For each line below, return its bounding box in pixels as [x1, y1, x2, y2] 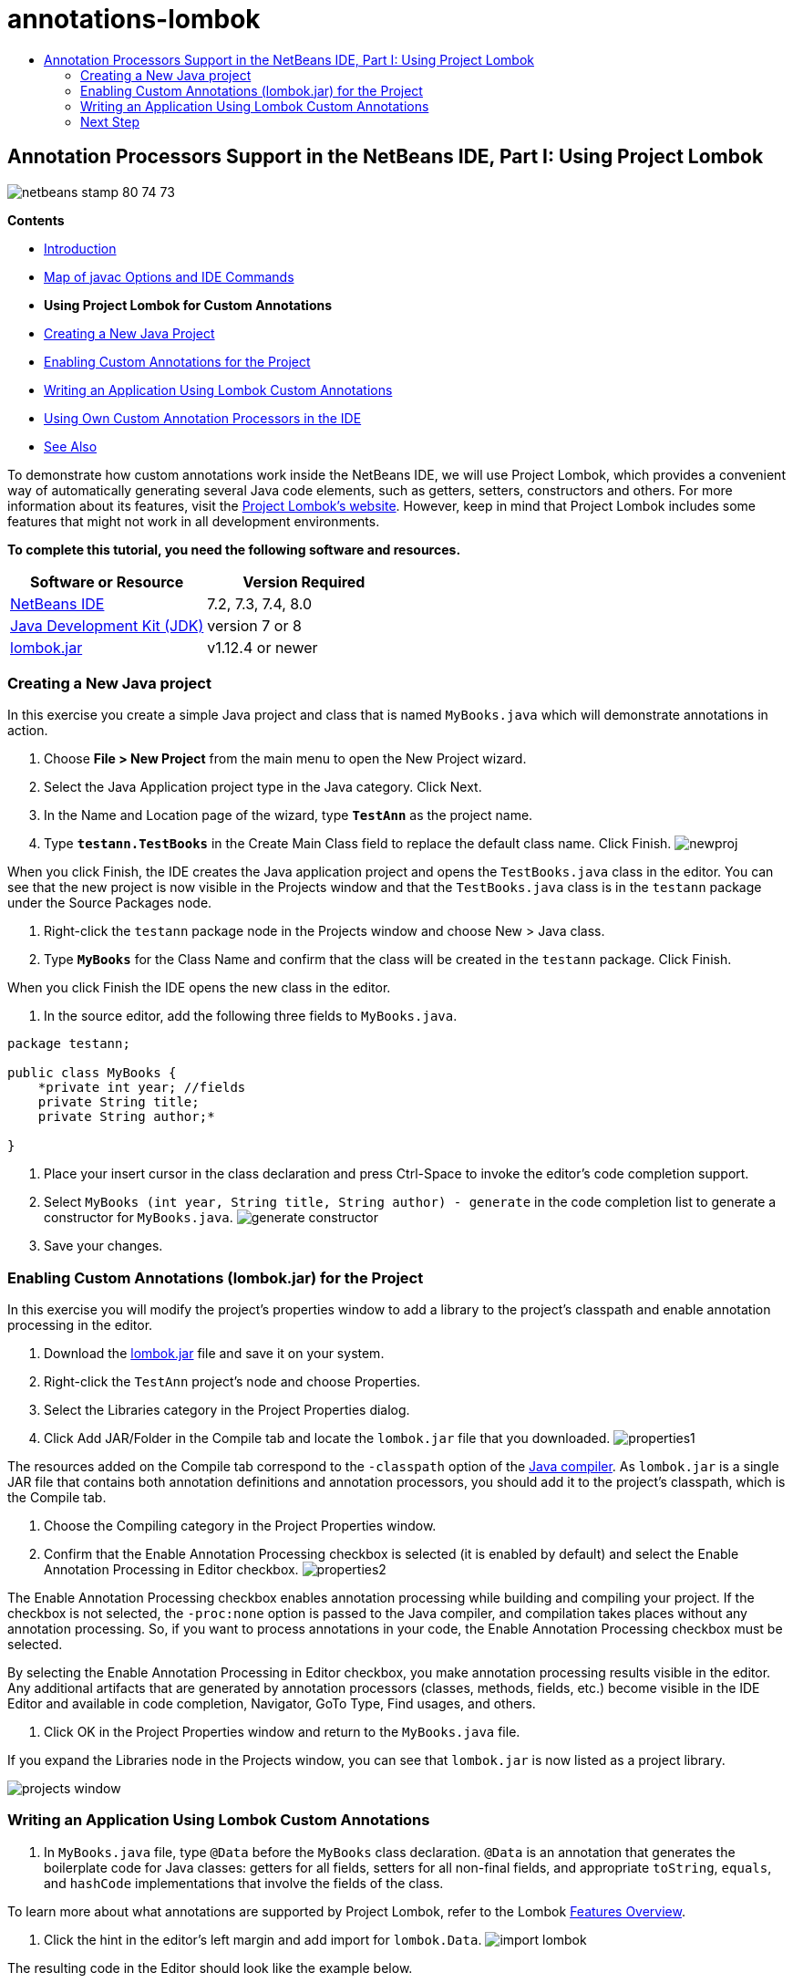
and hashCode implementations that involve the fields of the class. [44, 1874, 444, 1891]
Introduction [44, 240, 117, 256]
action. [7, 722, 48, 739]
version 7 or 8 [207, 616, 302, 635]
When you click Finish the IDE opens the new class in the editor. [7, 980, 391, 996]
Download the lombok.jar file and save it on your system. [44, 1345, 385, 1362]
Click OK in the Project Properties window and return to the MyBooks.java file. [44, 1724, 520, 1740]
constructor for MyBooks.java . [44, 1210, 233, 1226]
